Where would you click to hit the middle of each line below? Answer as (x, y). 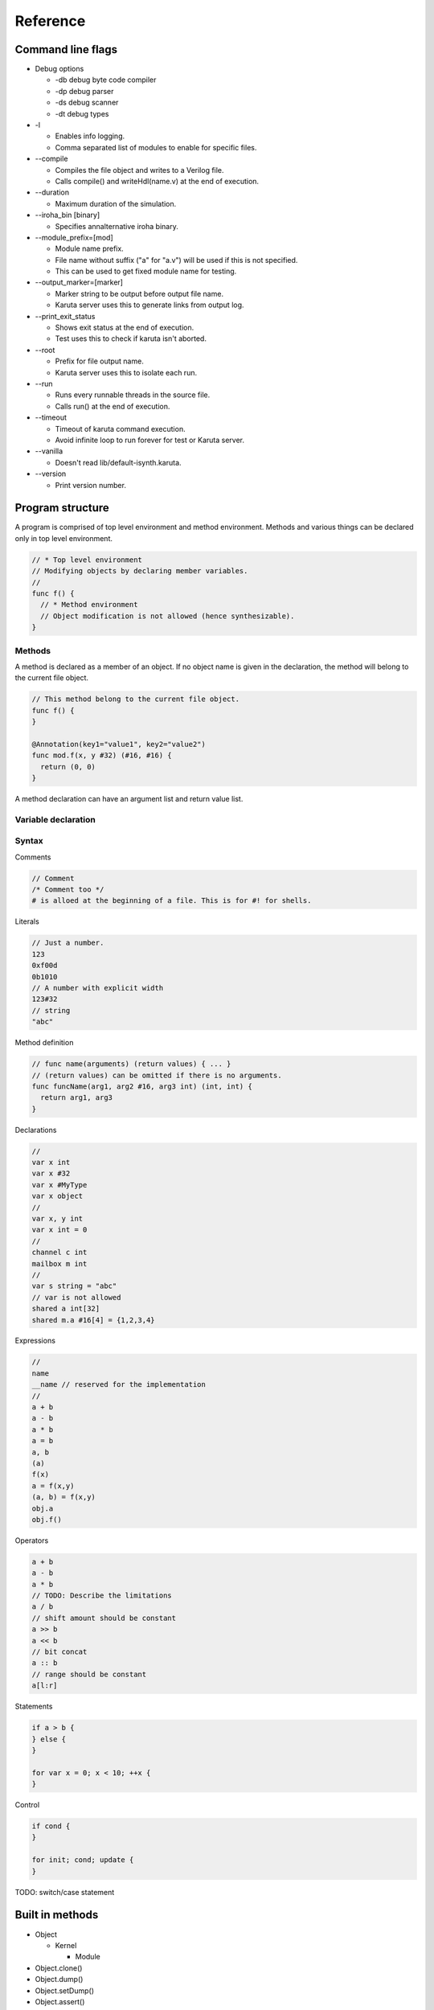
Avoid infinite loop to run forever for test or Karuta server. (150, 440)
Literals (27, 921)
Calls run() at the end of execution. (113, 406)
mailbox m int (59, 1263)
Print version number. (90, 485)
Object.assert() (60, 2001)
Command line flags (66, 49)
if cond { (51, 1826)
